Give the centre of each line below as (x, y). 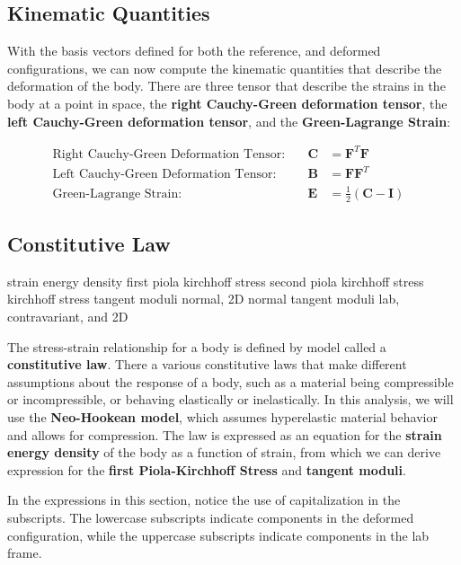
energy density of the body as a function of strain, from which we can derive (224, 452)
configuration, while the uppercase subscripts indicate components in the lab (218, 535)
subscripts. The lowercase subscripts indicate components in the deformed (211, 517)
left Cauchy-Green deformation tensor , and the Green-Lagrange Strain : (229, 121)
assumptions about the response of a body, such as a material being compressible (230, 381)
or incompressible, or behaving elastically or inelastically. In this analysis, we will (230, 399)
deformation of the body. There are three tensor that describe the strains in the (226, 86)
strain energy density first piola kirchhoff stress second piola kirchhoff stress (216, 281)
